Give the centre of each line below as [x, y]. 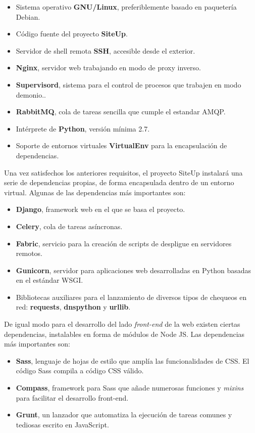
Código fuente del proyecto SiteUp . [72, 34]
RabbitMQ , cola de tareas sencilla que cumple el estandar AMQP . [121, 112]
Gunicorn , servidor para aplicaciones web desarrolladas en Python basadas [134, 270]
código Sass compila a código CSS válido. [80, 371]
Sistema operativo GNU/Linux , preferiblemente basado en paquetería [126, 7]
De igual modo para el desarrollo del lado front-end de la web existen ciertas [122, 324]
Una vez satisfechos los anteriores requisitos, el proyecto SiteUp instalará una [123, 172]
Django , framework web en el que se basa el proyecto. [100, 209]
